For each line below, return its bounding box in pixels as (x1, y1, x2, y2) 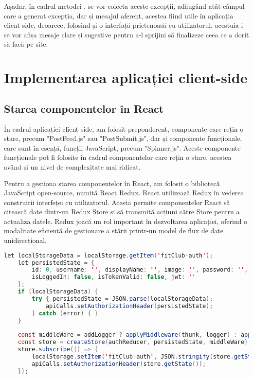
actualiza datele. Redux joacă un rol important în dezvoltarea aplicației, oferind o (4, 216, 248, 226)
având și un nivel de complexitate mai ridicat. (4, 161, 141, 172)
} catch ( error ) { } (32, 309, 98, 317)
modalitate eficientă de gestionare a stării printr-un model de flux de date (4, 225, 224, 236)
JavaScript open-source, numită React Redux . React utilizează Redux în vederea (4, 188, 244, 198)
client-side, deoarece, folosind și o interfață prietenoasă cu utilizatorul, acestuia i (4, 20, 243, 30)
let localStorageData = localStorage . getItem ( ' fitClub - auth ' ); (4, 252, 213, 259)
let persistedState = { (18, 259, 95, 266)
